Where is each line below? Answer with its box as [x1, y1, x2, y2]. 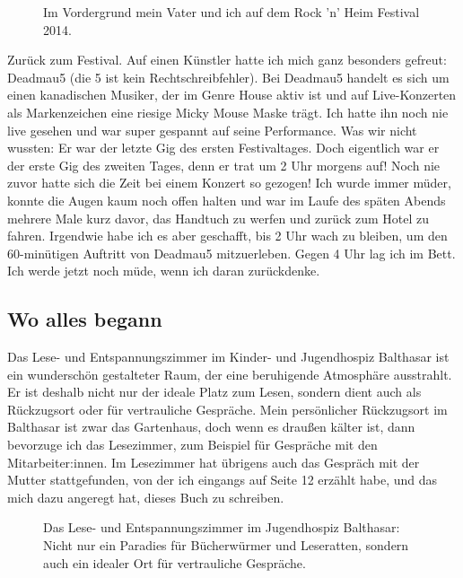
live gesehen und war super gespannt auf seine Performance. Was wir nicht [7, 120, 417, 139]
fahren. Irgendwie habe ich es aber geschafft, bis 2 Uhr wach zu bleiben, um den [7, 226, 448, 245]
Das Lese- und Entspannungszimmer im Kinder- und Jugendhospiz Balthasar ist [7, 347, 450, 366]
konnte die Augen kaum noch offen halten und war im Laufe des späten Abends [7, 190, 446, 209]
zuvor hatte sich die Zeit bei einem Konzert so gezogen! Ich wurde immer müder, [7, 173, 451, 192]
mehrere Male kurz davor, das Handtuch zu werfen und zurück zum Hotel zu [7, 208, 430, 227]
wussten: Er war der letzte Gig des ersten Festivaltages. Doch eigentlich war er [7, 138, 440, 157]
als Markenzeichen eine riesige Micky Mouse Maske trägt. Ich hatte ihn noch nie [7, 102, 449, 121]
